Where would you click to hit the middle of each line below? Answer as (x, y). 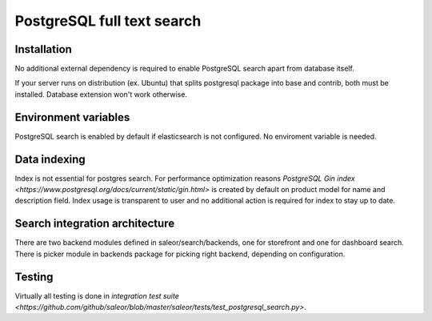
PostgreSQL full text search (108, 21)
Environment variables (72, 117)
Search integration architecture (95, 224)
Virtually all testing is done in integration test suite (97, 295)
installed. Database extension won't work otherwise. (101, 94)
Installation (43, 49)
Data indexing (50, 159)
